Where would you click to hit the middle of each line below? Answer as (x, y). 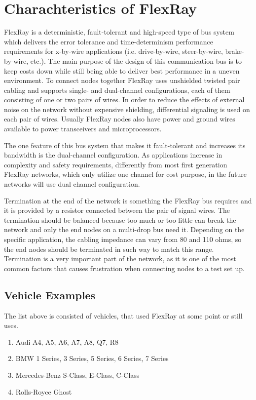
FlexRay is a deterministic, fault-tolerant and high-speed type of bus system (119, 32)
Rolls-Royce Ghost (44, 391)
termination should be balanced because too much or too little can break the (120, 220)
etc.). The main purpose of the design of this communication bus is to (136, 60)
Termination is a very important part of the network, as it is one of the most (120, 259)
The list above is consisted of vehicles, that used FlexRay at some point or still (123, 315)
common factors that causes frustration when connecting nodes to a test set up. (124, 268)
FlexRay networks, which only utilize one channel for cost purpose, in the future (125, 174)
